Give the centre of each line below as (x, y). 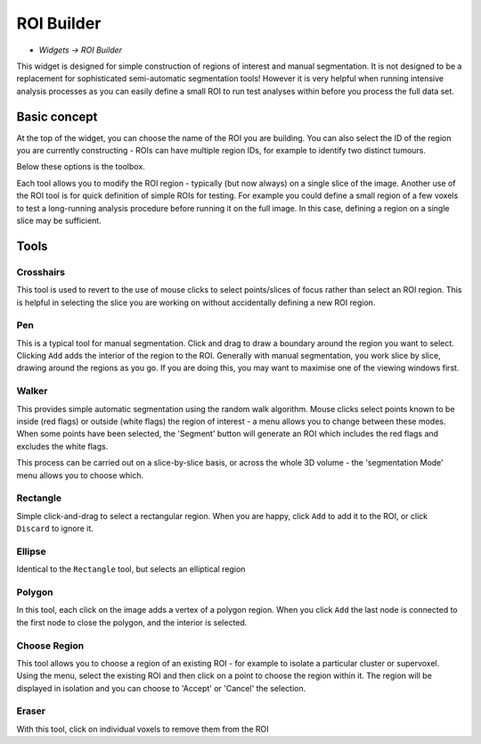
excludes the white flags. (62, 446)
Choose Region (50, 645)
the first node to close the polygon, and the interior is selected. (132, 622)
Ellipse (31, 551)
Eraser (31, 711)
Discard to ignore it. (55, 529)
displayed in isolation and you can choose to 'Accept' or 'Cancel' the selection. (161, 688)
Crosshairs (41, 272)
